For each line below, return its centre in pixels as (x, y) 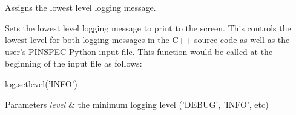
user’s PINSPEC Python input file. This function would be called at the (139, 51)
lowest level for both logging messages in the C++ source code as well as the (147, 40)
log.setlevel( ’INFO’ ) (41, 83)
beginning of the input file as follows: (74, 63)
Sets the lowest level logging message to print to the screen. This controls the (148, 28)
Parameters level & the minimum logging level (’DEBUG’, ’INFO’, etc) (137, 104)
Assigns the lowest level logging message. (81, 7)
